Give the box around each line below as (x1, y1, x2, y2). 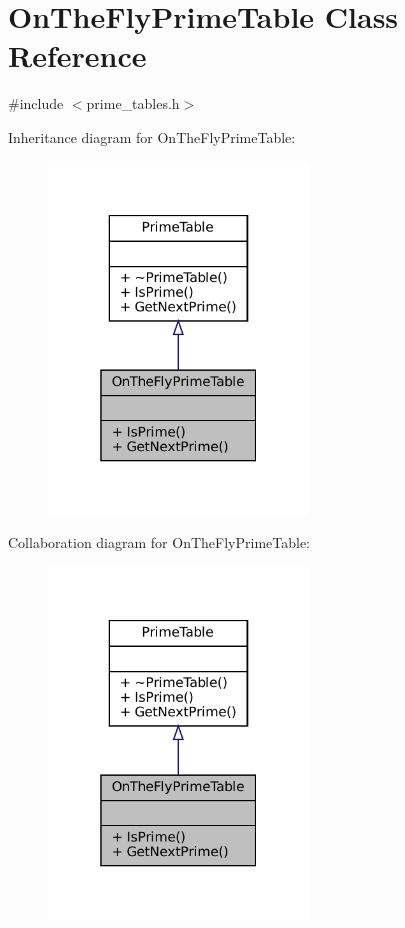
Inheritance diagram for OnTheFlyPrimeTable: (8, 126, 296, 147)
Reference (8, 35, 147, 76)
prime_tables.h (86, 93, 180, 114)
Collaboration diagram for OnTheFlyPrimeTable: (8, 532, 310, 553)
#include (8, 93, 64, 114)
